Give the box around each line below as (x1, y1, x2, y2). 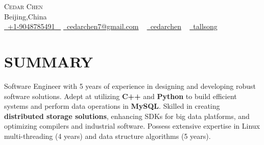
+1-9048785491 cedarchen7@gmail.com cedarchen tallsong (8, 21, 218, 32)
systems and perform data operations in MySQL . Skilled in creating (4, 101, 220, 111)
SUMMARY (4, 51, 93, 71)
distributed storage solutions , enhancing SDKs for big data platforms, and (4, 110, 250, 121)
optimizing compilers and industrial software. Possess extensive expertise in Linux (4, 120, 260, 131)
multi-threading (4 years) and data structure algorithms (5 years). (4, 130, 211, 141)
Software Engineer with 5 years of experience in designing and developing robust (4, 80, 256, 91)
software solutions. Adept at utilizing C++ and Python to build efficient (4, 90, 237, 101)
